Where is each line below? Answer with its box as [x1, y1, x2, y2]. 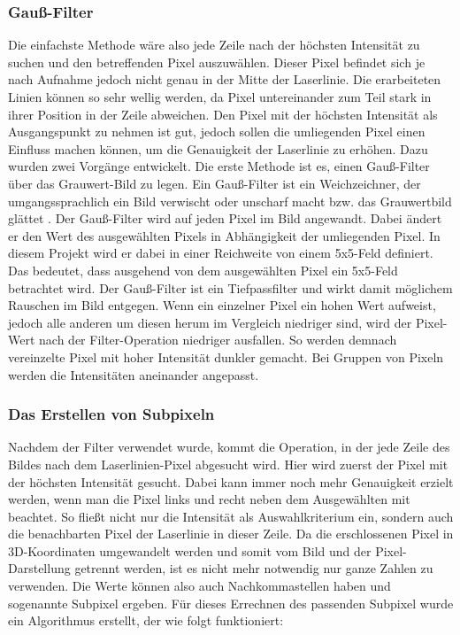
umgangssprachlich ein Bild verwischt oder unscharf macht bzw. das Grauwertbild [8, 191, 452, 210]
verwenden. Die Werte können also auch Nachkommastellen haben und [8, 577, 391, 595]
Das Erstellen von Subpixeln [8, 403, 215, 425]
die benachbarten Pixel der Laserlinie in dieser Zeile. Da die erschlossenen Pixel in [8, 524, 454, 543]
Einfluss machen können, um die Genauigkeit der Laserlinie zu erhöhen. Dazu [8, 139, 428, 158]
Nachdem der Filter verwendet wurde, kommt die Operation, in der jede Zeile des [8, 438, 450, 456]
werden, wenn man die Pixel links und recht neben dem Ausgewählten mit [8, 490, 410, 508]
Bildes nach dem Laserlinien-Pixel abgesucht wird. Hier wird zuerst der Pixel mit [8, 454, 448, 473]
